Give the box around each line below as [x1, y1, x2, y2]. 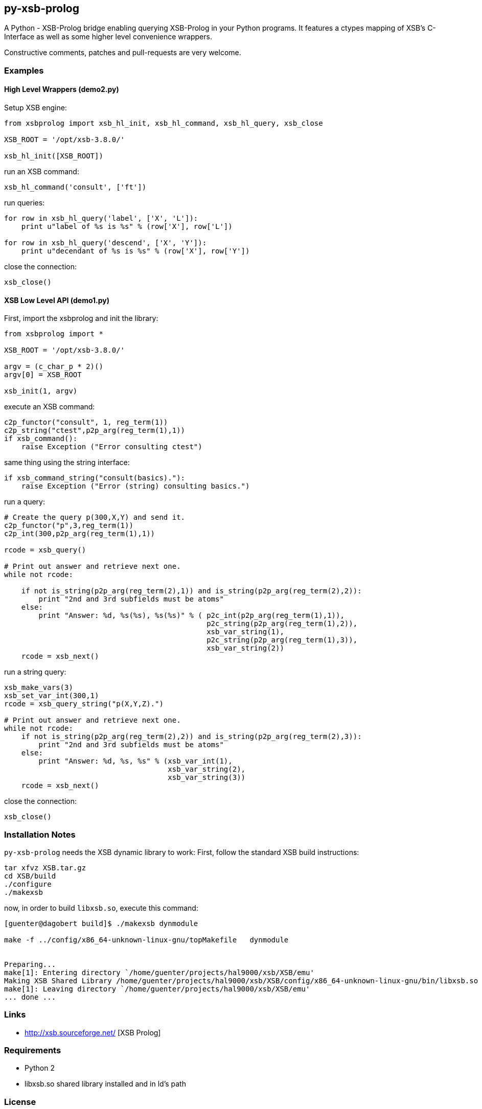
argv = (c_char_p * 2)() [4, 362, 103, 371]
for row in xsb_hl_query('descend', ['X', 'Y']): [4, 239, 207, 247]
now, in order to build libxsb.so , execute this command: [4, 903, 198, 912]
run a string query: [4, 667, 66, 677]
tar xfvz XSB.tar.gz [4, 863, 86, 872]
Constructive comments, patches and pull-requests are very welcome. [4, 48, 241, 57]
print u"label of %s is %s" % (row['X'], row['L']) [21, 222, 233, 231]
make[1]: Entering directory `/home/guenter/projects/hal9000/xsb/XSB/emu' [4, 968, 314, 977]
